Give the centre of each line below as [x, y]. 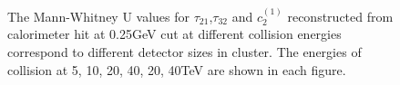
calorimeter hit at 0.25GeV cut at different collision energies [174, 34]
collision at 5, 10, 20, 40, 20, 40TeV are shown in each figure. [177, 69]
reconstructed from [340, 16]
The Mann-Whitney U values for [99, 16]
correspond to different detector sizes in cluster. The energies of [185, 52]
